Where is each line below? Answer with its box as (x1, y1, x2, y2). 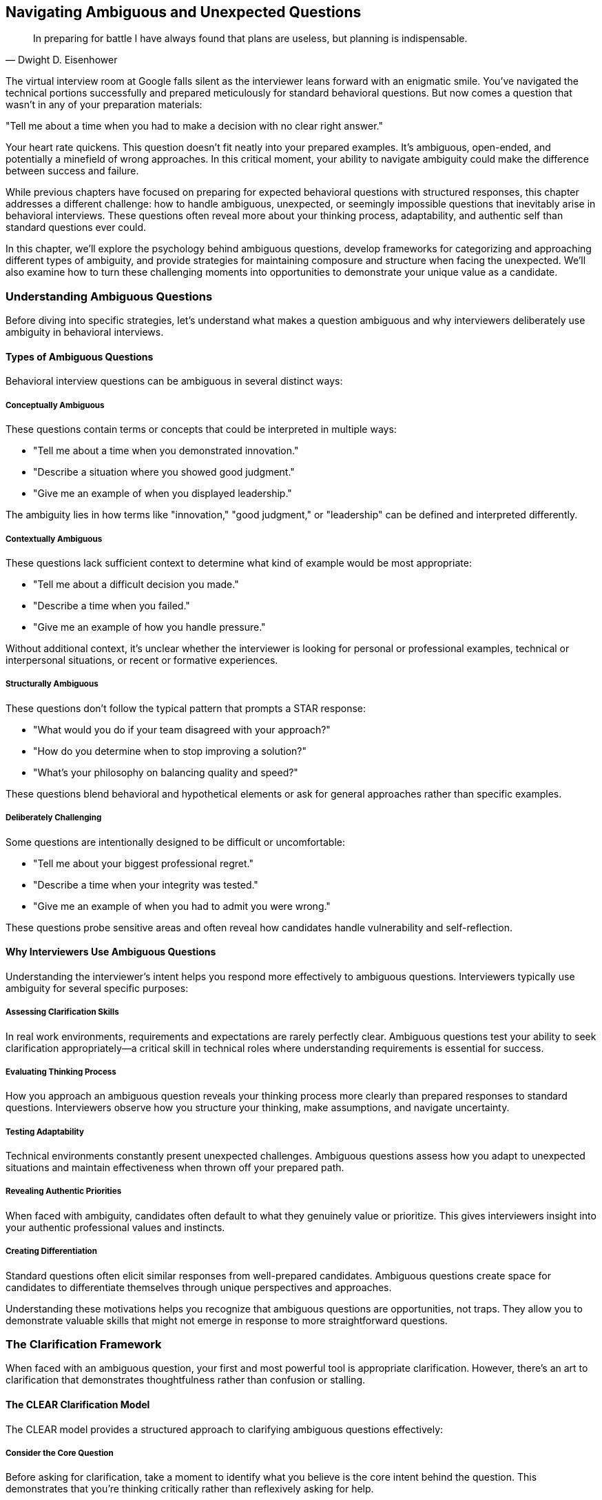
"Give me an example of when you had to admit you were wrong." (33, 900, 331, 912)
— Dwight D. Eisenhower (6, 54, 118, 66)
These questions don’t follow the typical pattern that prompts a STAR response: (6, 702, 366, 714)
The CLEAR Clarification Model (6, 1399, 150, 1410)
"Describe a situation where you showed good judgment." (33, 466, 295, 478)
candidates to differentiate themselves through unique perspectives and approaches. (6, 1281, 392, 1293)
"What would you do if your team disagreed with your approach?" (33, 723, 331, 736)
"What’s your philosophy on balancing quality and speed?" (33, 766, 298, 778)
